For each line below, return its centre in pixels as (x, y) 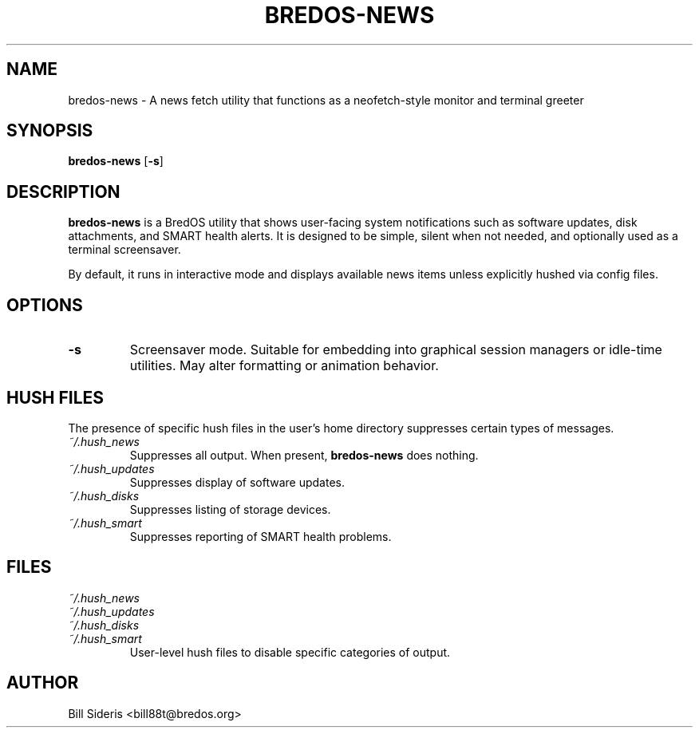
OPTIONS (45, 305)
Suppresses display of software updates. (237, 482)
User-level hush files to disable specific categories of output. (290, 652)
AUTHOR (43, 683)
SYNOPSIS (50, 131)
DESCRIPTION (63, 191)
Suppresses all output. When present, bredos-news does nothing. (304, 455)
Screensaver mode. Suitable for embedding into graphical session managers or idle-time (396, 350)
